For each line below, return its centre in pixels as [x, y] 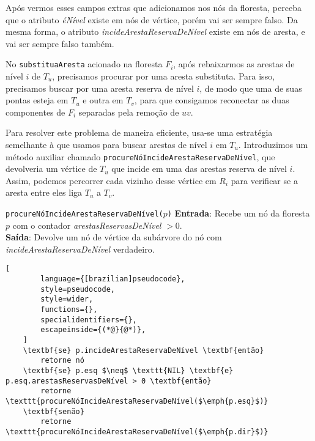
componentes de [35, 112]
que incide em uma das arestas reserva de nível [199, 169]
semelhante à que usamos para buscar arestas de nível [106, 144]
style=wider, [67, 299]
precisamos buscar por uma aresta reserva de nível [100, 88]
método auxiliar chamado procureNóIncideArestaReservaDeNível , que [140, 156]
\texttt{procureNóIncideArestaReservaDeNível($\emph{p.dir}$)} [137, 432]
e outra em [103, 100]
